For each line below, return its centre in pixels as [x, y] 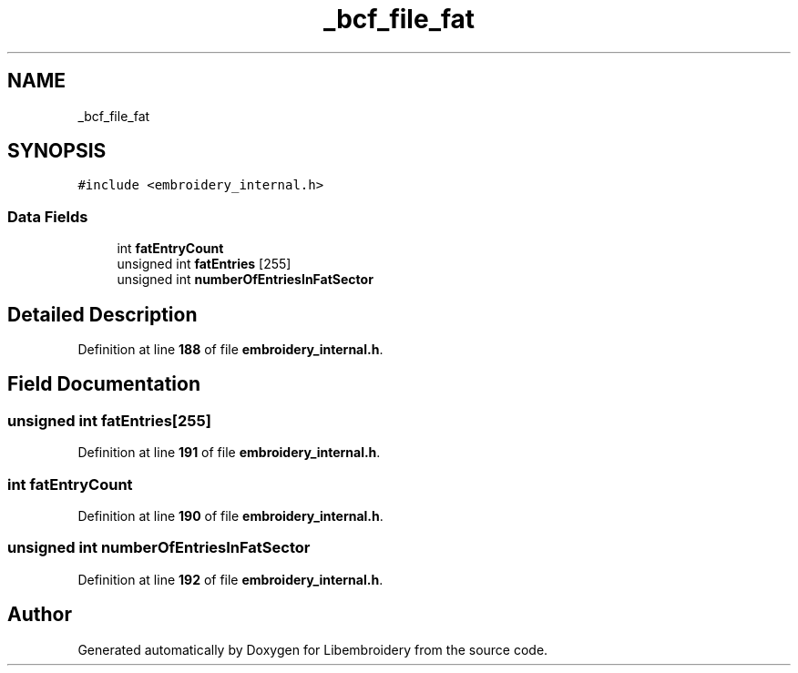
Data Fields [48, 216]
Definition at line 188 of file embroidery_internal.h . [230, 350]
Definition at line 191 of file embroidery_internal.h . [229, 453]
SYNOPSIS [57, 151]
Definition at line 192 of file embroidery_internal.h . [230, 579]
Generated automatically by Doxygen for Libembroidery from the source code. [313, 649]
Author [40, 615]
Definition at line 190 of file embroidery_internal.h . [230, 516]
